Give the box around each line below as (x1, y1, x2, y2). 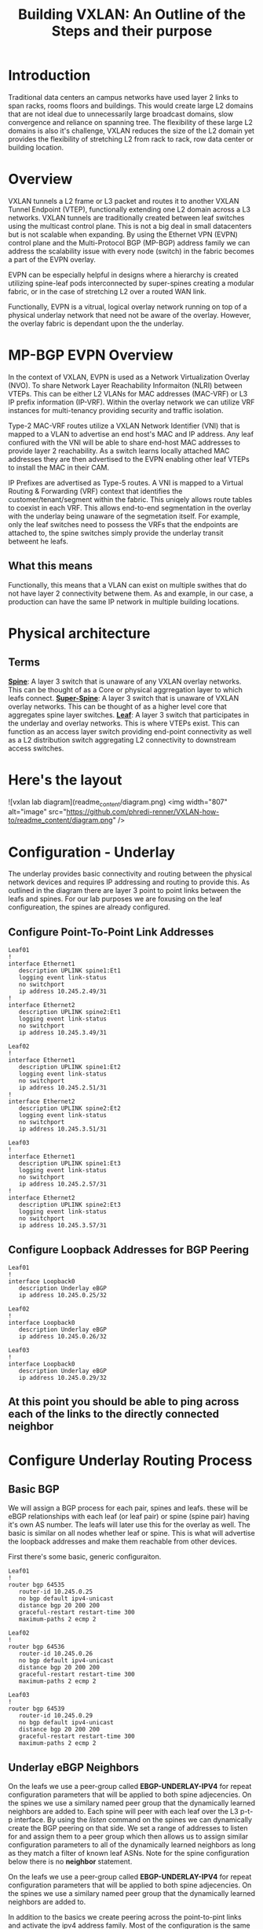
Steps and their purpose (51, 22, 213, 40)
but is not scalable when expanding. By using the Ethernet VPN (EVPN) (8, 230, 238, 239)
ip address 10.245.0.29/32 (18, 1374, 108, 1381)
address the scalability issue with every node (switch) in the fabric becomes (8, 246, 255, 256)
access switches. (8, 743, 64, 753)
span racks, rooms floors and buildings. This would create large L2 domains (8, 101, 254, 110)
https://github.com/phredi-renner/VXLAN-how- (66, 807, 220, 817)
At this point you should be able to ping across (8, 1395, 239, 1409)
